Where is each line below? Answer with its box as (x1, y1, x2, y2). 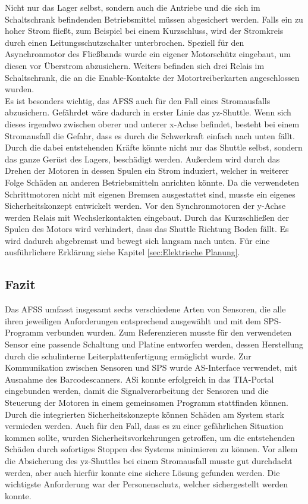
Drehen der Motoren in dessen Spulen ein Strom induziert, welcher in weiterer (5, 164, 289, 177)
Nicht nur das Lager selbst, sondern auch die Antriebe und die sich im (5, 1, 260, 13)
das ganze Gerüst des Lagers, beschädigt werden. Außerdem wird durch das (5, 152, 280, 165)
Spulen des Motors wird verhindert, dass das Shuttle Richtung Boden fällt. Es (5, 223, 289, 235)
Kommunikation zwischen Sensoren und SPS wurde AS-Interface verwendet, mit (5, 361, 297, 374)
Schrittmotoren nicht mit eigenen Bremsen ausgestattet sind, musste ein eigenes (5, 187, 296, 200)
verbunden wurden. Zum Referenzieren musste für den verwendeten (46, 326, 292, 339)
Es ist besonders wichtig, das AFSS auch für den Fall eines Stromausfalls (5, 94, 271, 107)
